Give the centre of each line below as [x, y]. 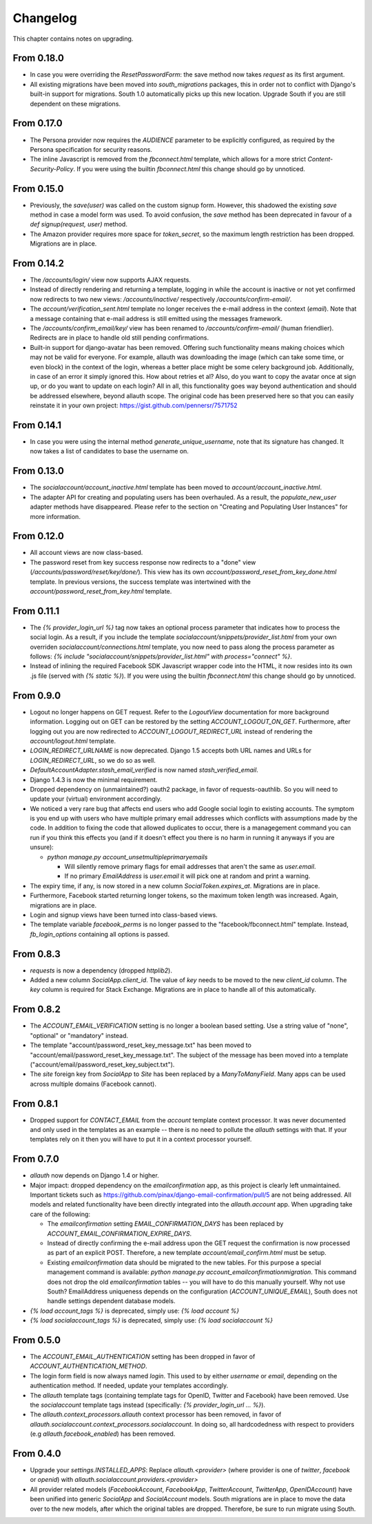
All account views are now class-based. [86, 553]
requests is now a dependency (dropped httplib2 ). [101, 970]
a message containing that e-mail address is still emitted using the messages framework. [156, 318]
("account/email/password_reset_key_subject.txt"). [102, 1064]
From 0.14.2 [39, 263]
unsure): [42, 847]
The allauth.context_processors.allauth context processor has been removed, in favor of [156, 1414]
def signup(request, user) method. [79, 224]
